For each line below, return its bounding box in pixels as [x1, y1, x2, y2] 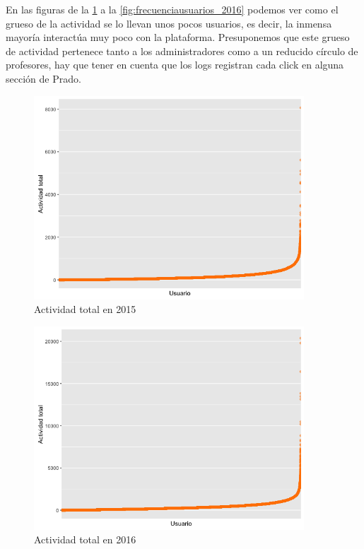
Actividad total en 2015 [34, 302, 136, 317]
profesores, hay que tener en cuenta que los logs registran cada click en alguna [6, 57, 344, 72]
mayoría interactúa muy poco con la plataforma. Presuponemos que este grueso [6, 30, 350, 45]
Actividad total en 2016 [34, 532, 136, 547]
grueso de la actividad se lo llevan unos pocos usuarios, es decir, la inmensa [6, 16, 332, 30]
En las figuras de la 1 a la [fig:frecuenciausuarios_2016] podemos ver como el [6, 2, 339, 16]
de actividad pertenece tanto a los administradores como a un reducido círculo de [6, 43, 358, 58]
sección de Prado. [6, 71, 81, 85]
